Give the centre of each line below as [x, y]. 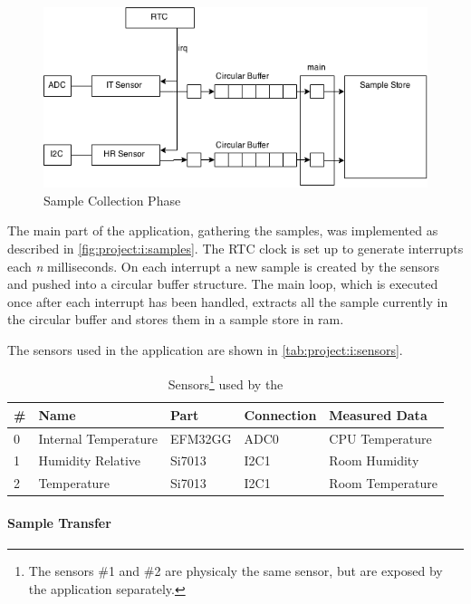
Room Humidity [374, 460]
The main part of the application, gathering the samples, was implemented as [223, 230]
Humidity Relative [90, 460]
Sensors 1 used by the [226, 382]
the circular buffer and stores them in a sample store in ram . [176, 319]
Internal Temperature [98, 438]
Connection [280, 414]
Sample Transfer [59, 522]
